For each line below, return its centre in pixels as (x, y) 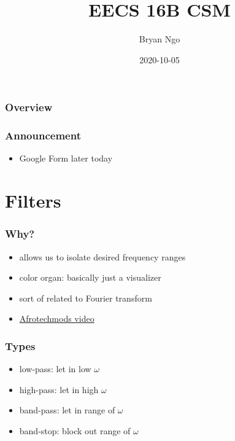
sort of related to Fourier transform (86, 298)
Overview (29, 107)
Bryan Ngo (160, 39)
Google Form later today (66, 158)
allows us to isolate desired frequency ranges (102, 256)
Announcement (43, 135)
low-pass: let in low (55, 369)
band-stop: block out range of (75, 431)
